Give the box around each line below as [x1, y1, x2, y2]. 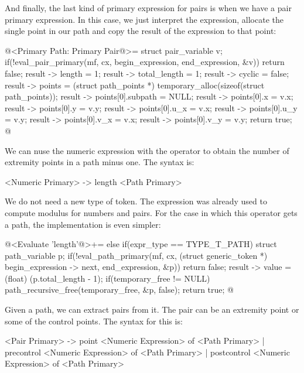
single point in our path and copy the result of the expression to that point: [5, 25, 276, 37]
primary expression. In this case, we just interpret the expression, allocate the [5, 13, 283, 25]
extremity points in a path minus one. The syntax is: [5, 156, 194, 168]
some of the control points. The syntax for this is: [5, 314, 183, 327]
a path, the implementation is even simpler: [5, 218, 161, 230]
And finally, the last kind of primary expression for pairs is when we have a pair [5, 2, 292, 13]
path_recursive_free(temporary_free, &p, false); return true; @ [5, 283, 234, 296]
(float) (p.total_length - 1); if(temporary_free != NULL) [5, 272, 210, 284]
